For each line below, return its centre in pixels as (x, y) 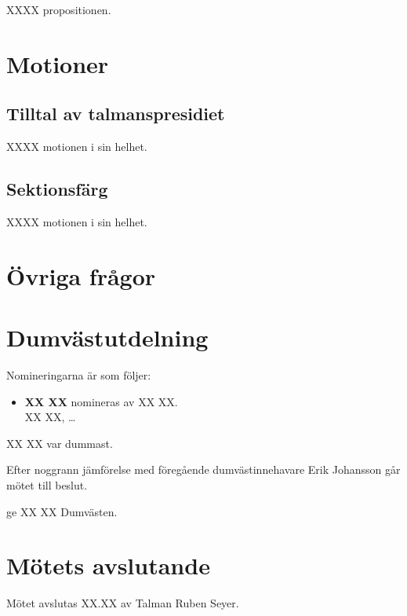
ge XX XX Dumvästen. (62, 511)
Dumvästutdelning (107, 337)
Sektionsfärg (57, 189)
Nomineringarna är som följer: (79, 375)
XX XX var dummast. (60, 443)
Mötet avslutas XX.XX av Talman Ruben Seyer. (123, 603)
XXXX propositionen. (59, 9)
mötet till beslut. (47, 485)
